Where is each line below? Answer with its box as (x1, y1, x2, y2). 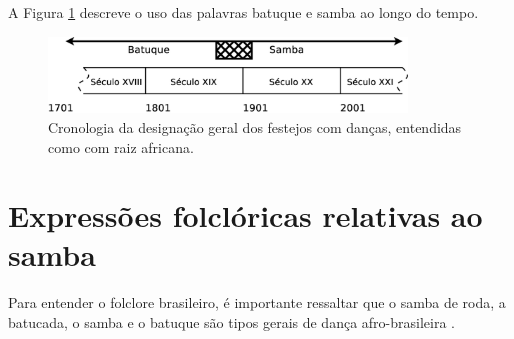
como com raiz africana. (48, 136, 194, 157)
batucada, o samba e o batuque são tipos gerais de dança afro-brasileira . (8, 312, 455, 332)
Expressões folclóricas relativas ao (8, 195, 483, 236)
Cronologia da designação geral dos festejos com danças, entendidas (48, 116, 462, 137)
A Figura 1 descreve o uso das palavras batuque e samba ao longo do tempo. (8, 2, 479, 22)
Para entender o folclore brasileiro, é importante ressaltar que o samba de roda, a (8, 292, 506, 313)
